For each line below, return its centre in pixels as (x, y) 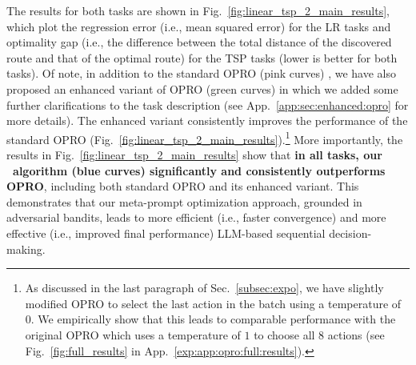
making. (26, 249)
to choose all (284, 334)
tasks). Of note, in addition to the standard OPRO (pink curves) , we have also (201, 73)
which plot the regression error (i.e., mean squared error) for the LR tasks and (199, 26)
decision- (350, 233)
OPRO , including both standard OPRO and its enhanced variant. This (183, 186)
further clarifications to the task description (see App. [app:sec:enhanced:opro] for (208, 104)
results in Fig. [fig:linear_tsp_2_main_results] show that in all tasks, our (194, 154)
